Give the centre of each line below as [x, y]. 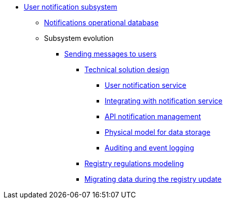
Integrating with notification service [164, 101]
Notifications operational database [101, 22]
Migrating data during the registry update [153, 179]
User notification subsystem [71, 7]
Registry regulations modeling [134, 163]
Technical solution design [127, 69]
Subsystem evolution [79, 38]
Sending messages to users [110, 54]
